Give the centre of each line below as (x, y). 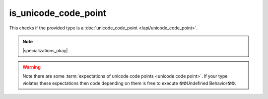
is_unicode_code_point (58, 13)
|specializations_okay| (45, 51)
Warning (32, 67)
